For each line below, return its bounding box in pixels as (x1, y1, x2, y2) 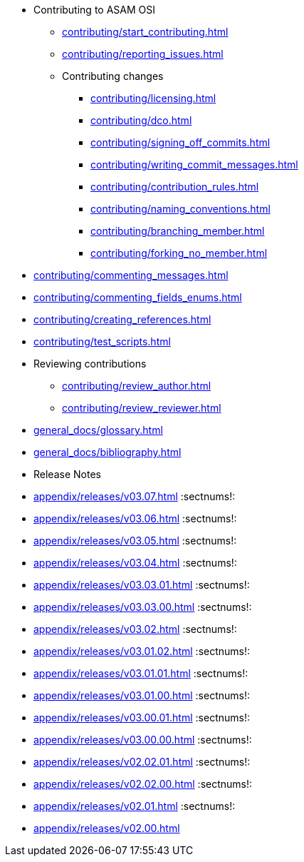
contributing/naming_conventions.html (90, 203, 271, 215)
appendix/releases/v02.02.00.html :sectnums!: (33, 778, 253, 790)
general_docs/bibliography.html (33, 446, 182, 458)
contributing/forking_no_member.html (90, 247, 268, 259)
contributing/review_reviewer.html (62, 402, 221, 414)
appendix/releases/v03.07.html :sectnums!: (33, 490, 236, 502)
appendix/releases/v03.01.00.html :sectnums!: (33, 689, 250, 701)
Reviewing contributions (33, 358, 147, 370)
